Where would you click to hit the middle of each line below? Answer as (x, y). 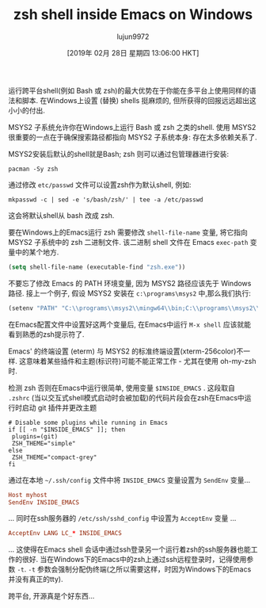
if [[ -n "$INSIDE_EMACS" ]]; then (67, 430)
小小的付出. (27, 110)
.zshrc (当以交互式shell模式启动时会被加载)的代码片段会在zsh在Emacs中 (127, 397)
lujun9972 (133, 36)
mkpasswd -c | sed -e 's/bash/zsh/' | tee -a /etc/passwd (106, 200)
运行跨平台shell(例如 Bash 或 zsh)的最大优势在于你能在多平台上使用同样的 (129, 90)
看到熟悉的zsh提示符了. (46, 334)
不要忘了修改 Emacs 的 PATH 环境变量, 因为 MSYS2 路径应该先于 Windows (130, 283)
